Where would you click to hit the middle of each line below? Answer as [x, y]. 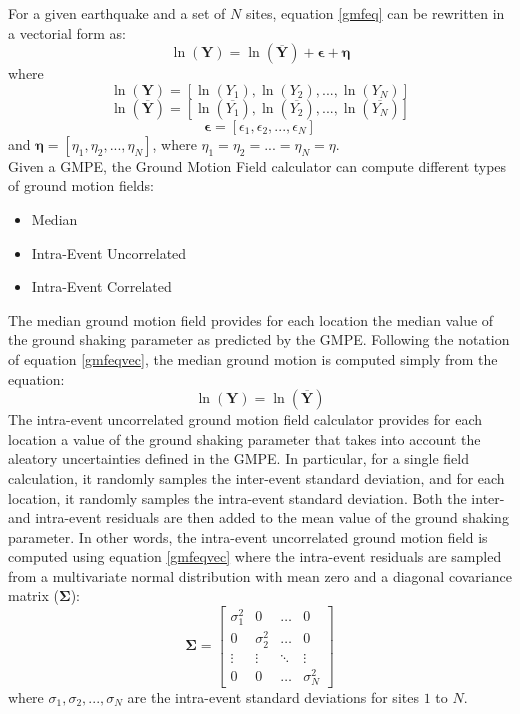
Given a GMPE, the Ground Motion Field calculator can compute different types [257, 165]
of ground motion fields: [81, 185]
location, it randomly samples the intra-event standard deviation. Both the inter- [256, 497]
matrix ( [33, 595]
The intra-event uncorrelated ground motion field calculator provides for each [245, 419]
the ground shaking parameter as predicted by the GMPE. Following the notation [259, 339]
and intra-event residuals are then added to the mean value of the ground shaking [258, 517]
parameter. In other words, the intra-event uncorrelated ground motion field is [248, 536]
